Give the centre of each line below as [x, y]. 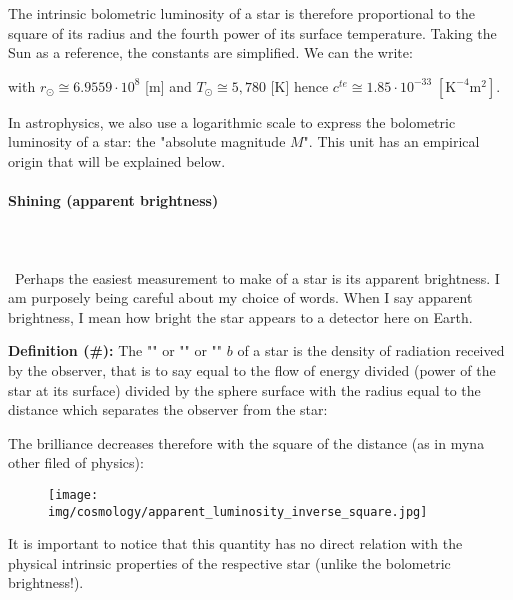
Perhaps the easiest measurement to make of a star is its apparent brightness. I [257, 277]
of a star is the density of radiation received [371, 350]
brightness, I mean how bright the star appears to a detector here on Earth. [240, 316]
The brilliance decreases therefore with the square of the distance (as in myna [246, 442]
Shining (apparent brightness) [113, 200]
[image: [73, 494]
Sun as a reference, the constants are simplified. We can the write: [210, 52]
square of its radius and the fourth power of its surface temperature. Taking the [252, 32]
